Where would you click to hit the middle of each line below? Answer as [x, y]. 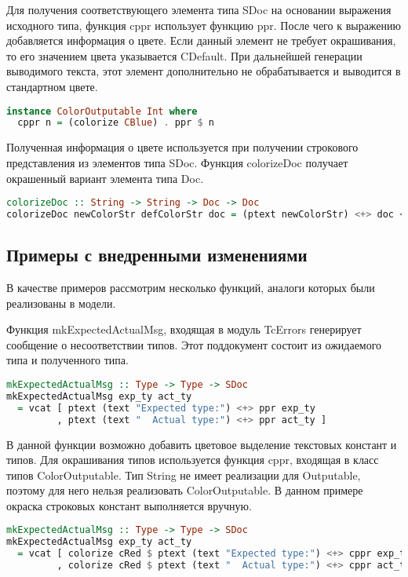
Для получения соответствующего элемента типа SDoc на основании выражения [199, 9]
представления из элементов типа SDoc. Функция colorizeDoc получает [177, 162]
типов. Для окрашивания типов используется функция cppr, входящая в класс [193, 460]
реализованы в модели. [61, 303]
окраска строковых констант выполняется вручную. [129, 505]
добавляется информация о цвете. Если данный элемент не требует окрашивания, [201, 40]
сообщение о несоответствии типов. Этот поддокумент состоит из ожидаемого [194, 344]
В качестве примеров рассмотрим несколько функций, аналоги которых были [191, 288]
